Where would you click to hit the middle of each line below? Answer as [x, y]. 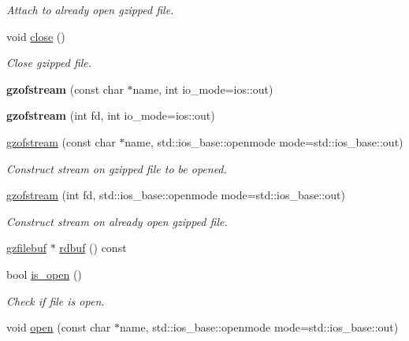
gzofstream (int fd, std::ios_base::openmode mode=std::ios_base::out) [176, 195]
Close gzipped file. [49, 63]
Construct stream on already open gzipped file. [117, 221]
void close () [36, 36]
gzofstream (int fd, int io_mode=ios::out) [111, 115]
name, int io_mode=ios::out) [203, 89]
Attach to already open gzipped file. [90, 9]
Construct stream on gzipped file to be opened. [117, 168]
